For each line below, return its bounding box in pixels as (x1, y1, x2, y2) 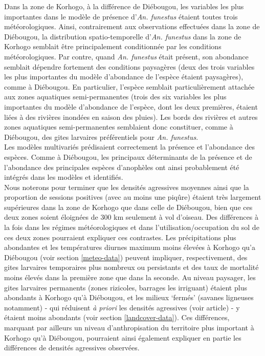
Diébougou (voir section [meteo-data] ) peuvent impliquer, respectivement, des (4, 252, 248, 262)
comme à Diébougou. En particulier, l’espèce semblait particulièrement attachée (4, 81, 255, 92)
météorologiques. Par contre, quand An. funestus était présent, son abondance (4, 51, 249, 61)
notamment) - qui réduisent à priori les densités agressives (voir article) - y (4, 302, 240, 312)
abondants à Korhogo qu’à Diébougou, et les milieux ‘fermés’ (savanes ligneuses (4, 292, 254, 303)
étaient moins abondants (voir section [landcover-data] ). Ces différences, (4, 312, 230, 323)
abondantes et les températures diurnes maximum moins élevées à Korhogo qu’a (4, 242, 255, 253)
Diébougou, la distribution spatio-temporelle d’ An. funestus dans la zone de (4, 31, 241, 41)
